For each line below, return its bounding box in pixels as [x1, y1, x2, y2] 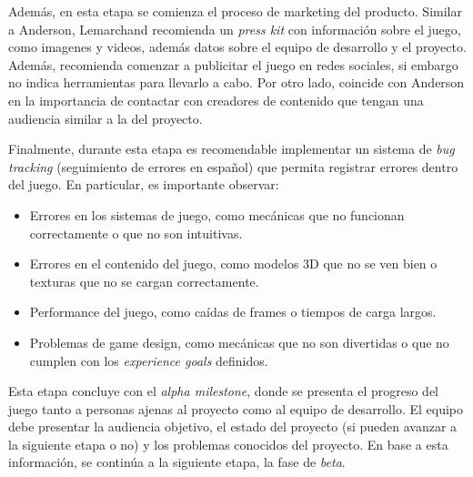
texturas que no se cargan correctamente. [29, 271, 259, 290]
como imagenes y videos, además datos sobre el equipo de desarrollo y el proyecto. [8, 37, 467, 56]
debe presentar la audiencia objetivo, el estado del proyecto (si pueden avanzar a [8, 417, 458, 436]
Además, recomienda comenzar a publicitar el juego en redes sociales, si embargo [8, 55, 458, 74]
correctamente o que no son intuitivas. [29, 223, 243, 242]
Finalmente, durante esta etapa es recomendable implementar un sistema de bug [8, 139, 455, 158]
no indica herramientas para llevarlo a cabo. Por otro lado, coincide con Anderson [8, 73, 465, 92]
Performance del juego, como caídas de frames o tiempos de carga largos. [29, 302, 437, 321]
